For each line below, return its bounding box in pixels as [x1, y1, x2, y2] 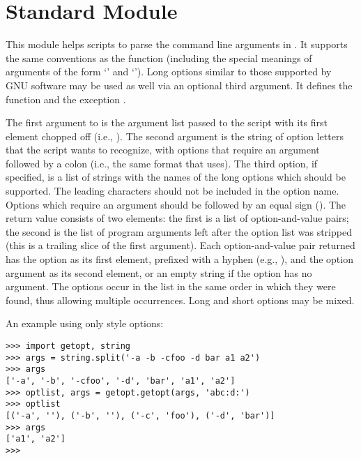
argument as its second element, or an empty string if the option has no [6, 265, 312, 280]
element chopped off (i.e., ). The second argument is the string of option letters [6, 128, 344, 143]
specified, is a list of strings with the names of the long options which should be [6, 170, 346, 184]
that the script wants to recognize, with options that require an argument [6, 142, 320, 157]
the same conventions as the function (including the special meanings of [6, 50, 312, 65]
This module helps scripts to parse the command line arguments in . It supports [6, 37, 348, 52]
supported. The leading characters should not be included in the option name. [6, 183, 339, 198]
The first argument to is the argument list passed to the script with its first [6, 115, 328, 130]
